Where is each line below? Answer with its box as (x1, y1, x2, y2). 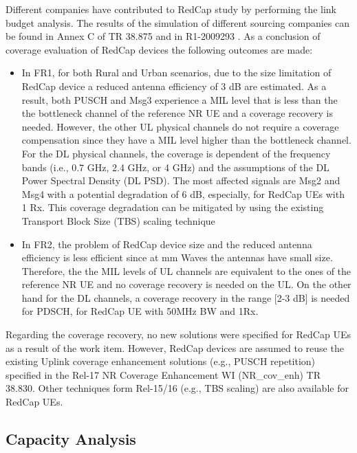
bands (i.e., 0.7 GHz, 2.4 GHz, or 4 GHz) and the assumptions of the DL (21, 159, 329, 174)
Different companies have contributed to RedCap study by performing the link (6, 2, 336, 16)
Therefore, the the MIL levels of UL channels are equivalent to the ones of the (21, 263, 351, 278)
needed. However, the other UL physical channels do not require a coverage (21, 119, 339, 133)
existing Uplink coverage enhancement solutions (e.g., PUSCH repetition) (6, 354, 316, 368)
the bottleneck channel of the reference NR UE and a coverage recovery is (21, 106, 333, 120)
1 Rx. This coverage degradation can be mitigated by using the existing (21, 200, 324, 214)
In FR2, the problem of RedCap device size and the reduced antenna (21, 236, 312, 251)
